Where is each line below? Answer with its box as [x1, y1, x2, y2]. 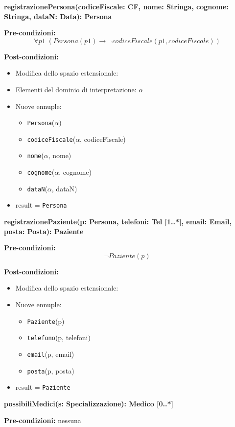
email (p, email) [27, 348, 74, 359]
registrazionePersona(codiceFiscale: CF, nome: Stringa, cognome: [4, 1, 229, 11]
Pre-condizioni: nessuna [4, 415, 81, 425]
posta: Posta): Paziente [4, 226, 84, 236]
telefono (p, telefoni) [27, 332, 91, 343]
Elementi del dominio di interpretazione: [15, 84, 137, 94]
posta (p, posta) [27, 365, 74, 375]
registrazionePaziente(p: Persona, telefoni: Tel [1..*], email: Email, [4, 216, 232, 227]
